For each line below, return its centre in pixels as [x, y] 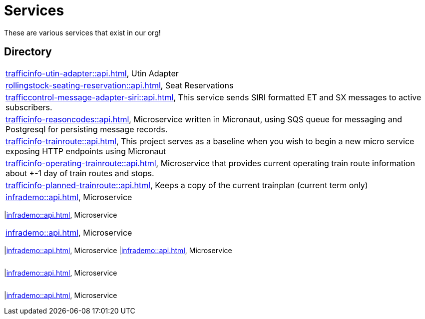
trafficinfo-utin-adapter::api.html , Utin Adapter [92, 73]
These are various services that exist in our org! [82, 32]
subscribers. [29, 107]
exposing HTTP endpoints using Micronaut [86, 151]
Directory [28, 52]
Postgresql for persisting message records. [87, 129]
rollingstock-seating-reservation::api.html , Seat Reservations [120, 85]
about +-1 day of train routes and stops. [80, 173]
